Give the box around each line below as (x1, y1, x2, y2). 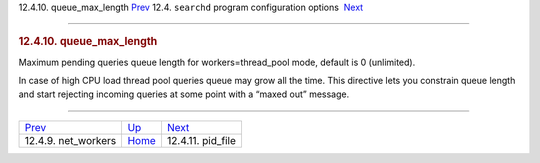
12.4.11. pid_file (166, 133, 237, 147)
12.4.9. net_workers (24, 133, 117, 147)
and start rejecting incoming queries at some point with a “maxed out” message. (18, 88, 350, 100)
